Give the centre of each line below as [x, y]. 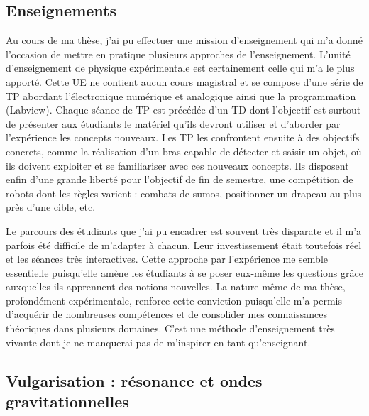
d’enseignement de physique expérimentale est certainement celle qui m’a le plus [180, 68]
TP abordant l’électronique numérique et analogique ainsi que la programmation [181, 95]
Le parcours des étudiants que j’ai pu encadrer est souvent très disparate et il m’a [184, 230]
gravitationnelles [67, 401]
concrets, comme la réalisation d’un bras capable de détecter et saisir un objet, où [184, 151]
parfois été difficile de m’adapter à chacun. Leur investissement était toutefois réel [184, 245]
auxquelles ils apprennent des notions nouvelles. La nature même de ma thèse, [176, 286]
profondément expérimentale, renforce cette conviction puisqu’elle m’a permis [174, 300]
